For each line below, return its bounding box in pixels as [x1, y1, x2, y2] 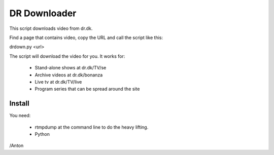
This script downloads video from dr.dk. [9, 25, 93, 31]
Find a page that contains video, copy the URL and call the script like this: [9, 34, 163, 41]
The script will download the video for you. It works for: [9, 53, 125, 59]
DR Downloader [9, 8, 77, 19]
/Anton [9, 142, 24, 149]
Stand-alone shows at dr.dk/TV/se [35, 65, 107, 71]
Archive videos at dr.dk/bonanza [35, 71, 103, 78]
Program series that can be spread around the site [35, 86, 140, 92]
